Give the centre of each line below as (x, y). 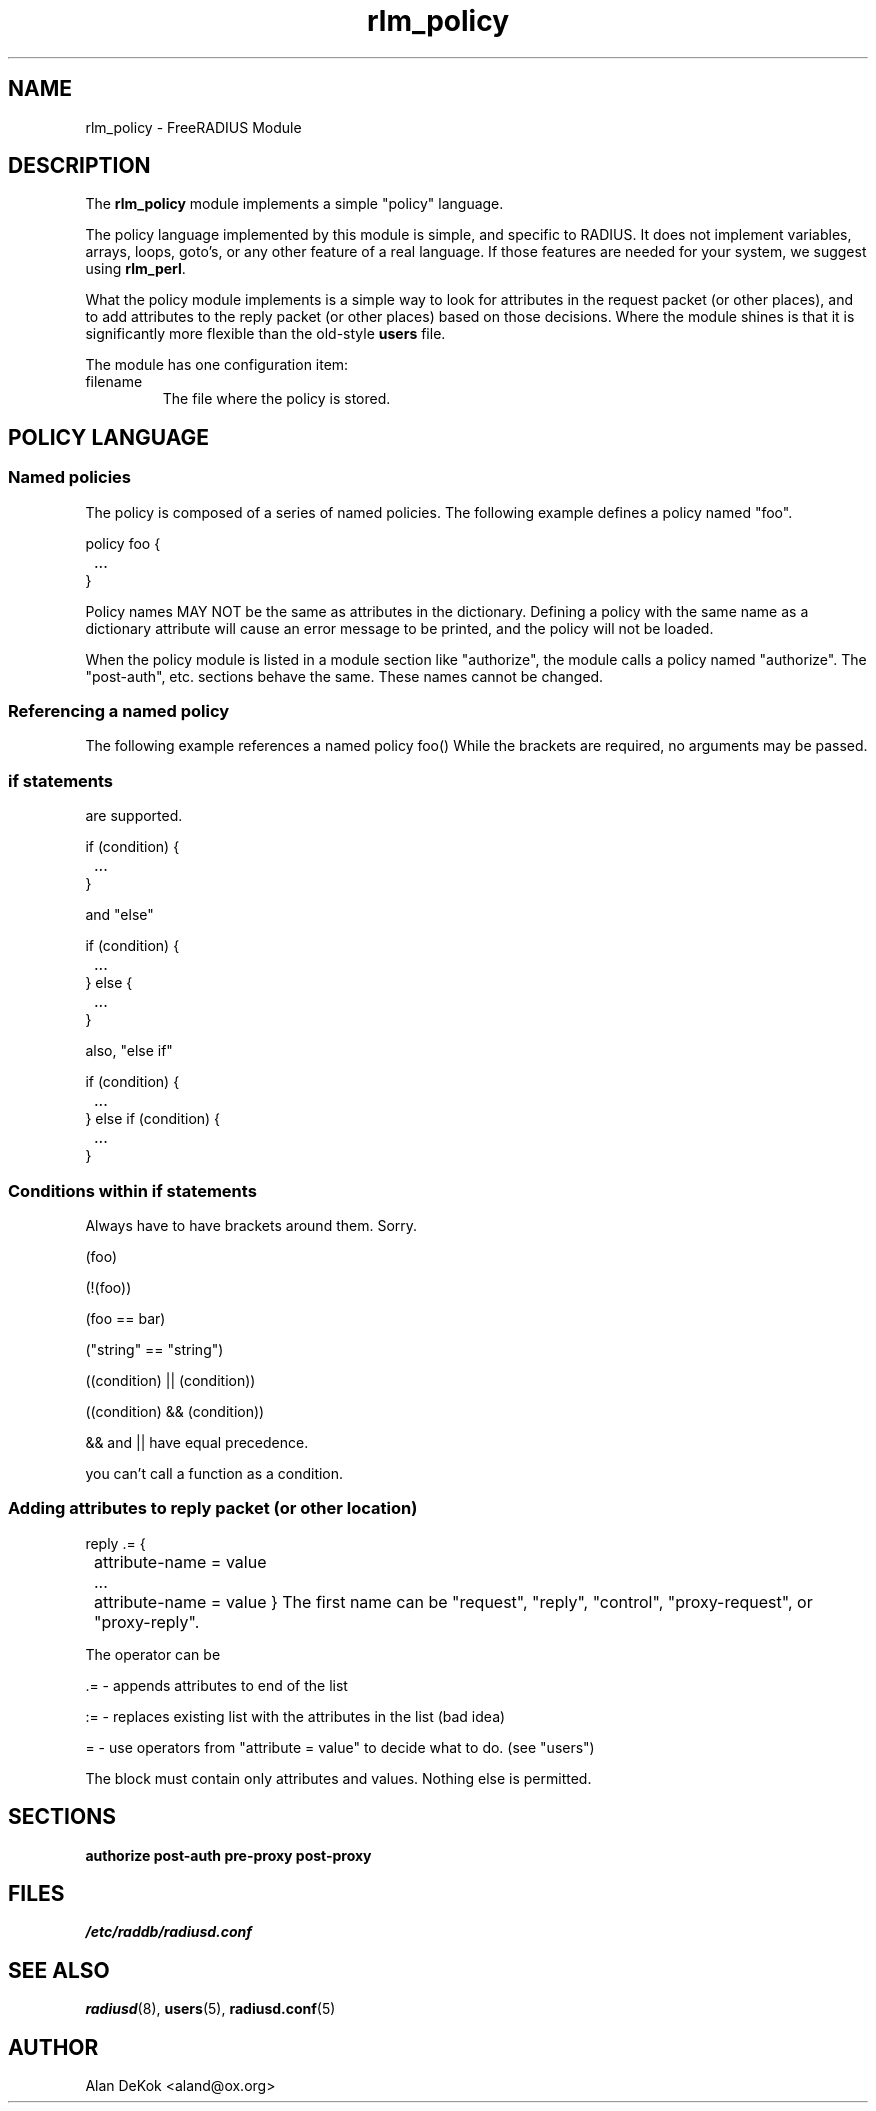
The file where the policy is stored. (276, 399)
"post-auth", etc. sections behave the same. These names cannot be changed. (344, 676)
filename (114, 382)
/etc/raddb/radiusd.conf (169, 1932)
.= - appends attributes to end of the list (216, 1685)
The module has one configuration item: (217, 365)
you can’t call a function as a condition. (214, 1473)
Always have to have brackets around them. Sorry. (251, 1225)
